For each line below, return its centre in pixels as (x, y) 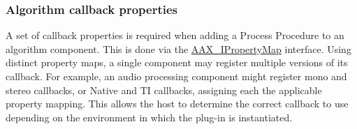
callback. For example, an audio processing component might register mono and (176, 76)
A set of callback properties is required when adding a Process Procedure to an (175, 35)
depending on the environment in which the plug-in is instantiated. (149, 117)
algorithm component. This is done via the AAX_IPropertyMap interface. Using (178, 48)
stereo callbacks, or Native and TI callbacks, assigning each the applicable (164, 90)
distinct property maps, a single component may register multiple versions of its (177, 62)
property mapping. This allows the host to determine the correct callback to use (177, 104)
